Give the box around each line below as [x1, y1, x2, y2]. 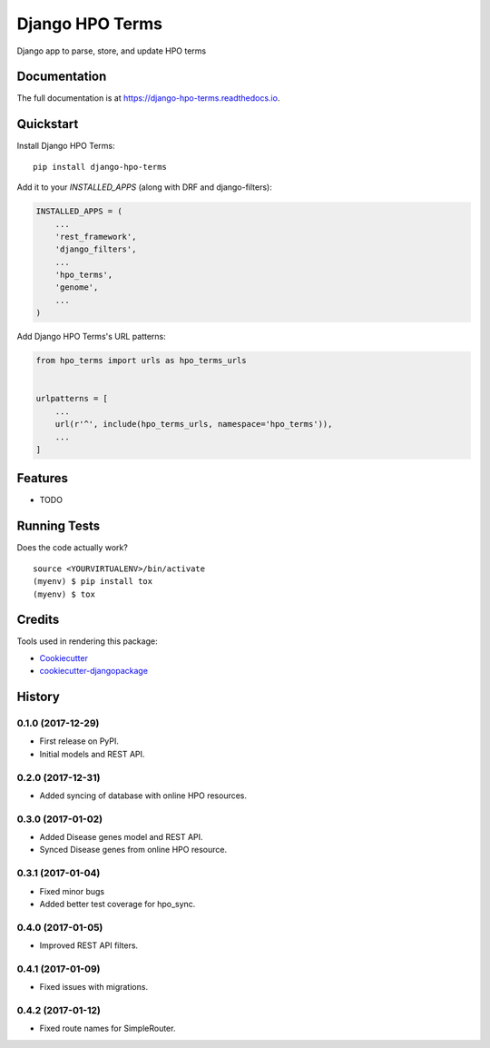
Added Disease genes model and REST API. [39, 832, 203, 843]
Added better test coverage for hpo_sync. [39, 898, 196, 909]
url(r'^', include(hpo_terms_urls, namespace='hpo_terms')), [54, 419, 333, 430]
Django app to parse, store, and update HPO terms [16, 45, 207, 56]
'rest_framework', [54, 232, 137, 242]
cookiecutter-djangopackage [39, 666, 149, 677]
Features [16, 470, 68, 486]
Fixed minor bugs [39, 885, 105, 896]
